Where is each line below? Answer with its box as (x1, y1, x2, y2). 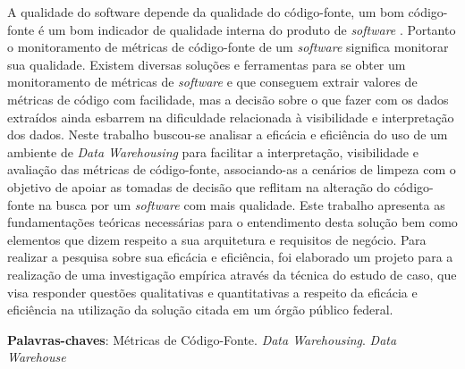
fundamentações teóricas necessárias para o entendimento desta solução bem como (7, 213, 458, 231)
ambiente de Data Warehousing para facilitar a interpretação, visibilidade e (7, 142, 418, 161)
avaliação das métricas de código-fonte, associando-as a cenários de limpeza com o (7, 160, 456, 179)
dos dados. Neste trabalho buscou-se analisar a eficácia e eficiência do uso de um (7, 125, 448, 144)
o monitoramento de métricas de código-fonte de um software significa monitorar (7, 38, 449, 56)
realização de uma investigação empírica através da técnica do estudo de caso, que (7, 264, 457, 283)
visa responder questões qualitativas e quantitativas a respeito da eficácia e (7, 282, 418, 301)
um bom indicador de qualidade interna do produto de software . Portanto (47, 20, 456, 38)
